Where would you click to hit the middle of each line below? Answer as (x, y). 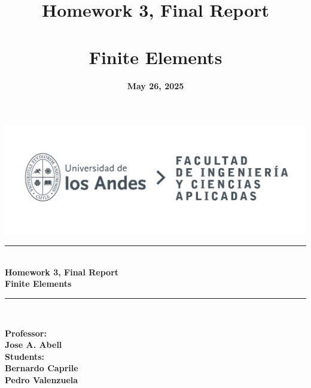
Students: (25, 356)
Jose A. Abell (33, 345)
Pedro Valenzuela (42, 380)
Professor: (26, 333)
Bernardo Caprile (42, 368)
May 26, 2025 (155, 85)
